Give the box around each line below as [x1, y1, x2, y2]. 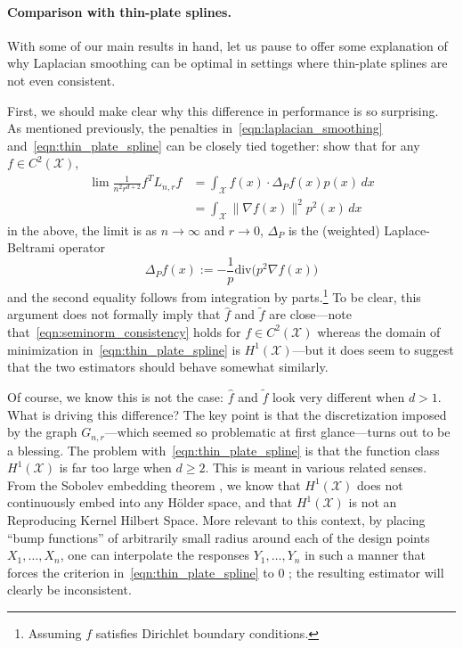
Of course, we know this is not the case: [7, 387, 223, 406]
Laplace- [384, 220, 430, 239]
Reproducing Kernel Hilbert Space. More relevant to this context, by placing [7, 510, 426, 529]
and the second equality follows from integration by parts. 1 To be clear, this [7, 284, 421, 306]
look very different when [272, 387, 405, 406]
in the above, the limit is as [7, 220, 158, 239]
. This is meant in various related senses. [205, 458, 427, 477]
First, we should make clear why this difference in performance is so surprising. [7, 101, 439, 119]
